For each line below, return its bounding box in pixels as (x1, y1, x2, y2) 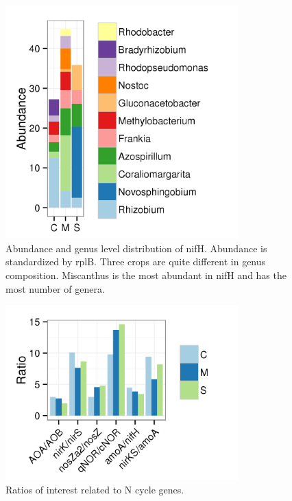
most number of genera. (5, 281, 105, 296)
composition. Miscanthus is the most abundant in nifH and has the (5, 267, 287, 282)
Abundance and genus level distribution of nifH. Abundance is (5, 241, 267, 255)
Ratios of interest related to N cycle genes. (5, 482, 184, 497)
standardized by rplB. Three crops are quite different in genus (5, 254, 266, 269)
